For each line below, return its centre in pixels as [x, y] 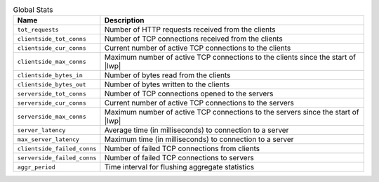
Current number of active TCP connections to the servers [199, 103]
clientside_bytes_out [52, 84]
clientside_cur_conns [52, 48]
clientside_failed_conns [57, 149]
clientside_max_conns [52, 61]
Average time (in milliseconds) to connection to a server [197, 130]
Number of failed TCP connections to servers [179, 158]
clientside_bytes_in [50, 75]
